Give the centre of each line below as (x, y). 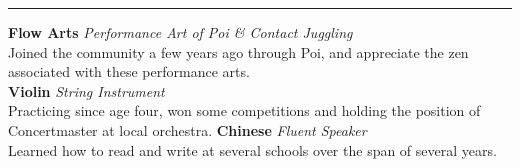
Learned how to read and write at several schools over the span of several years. (252, 149)
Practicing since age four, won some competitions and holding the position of (244, 110)
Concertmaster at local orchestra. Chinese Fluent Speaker (187, 129)
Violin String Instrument (86, 90)
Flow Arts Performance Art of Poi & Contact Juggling (180, 32)
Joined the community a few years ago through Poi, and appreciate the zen (238, 51)
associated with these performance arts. (129, 71)
